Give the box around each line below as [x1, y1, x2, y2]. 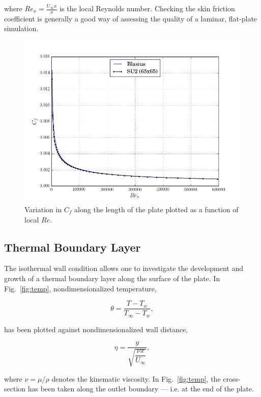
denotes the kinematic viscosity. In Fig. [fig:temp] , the [51, 373, 221, 384]
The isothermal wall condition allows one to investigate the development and [4, 263, 244, 274]
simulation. [4, 23, 39, 34]
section [4, 383, 26, 394]
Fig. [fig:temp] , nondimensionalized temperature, [4, 283, 157, 293]
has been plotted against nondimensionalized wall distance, [4, 324, 188, 334]
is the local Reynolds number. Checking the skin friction [60, 3, 235, 13]
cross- [223, 373, 241, 384]
